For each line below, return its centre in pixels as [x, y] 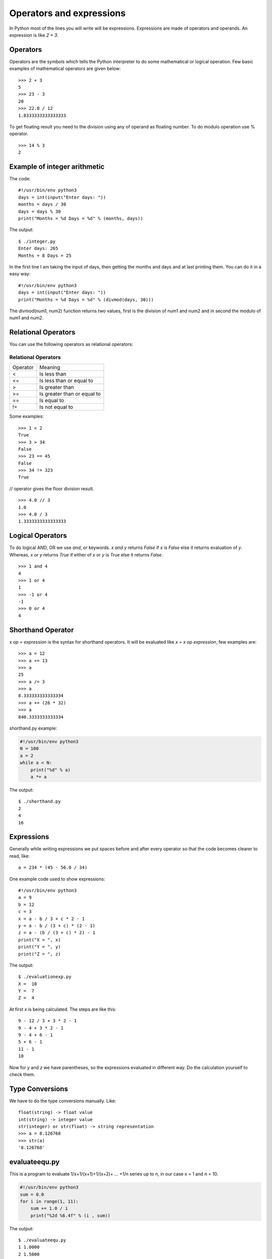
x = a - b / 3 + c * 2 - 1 [52, 919]
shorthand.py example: [33, 728]
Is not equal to [56, 407]
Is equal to [52, 400]
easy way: [20, 274]
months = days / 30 [42, 204]
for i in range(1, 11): [49, 1201]
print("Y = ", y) [40, 947]
